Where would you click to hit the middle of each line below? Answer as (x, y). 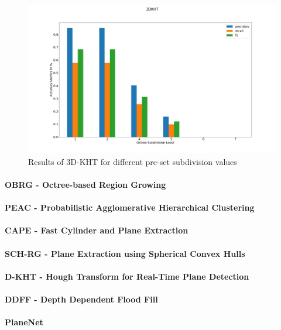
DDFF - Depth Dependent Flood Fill (81, 299)
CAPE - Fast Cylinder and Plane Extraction (97, 230)
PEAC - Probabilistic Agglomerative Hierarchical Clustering (130, 207)
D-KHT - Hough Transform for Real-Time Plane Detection (127, 276)
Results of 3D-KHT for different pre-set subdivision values (133, 161)
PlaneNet (24, 322)
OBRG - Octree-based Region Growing (85, 185)
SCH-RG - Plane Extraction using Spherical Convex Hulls (125, 253)
